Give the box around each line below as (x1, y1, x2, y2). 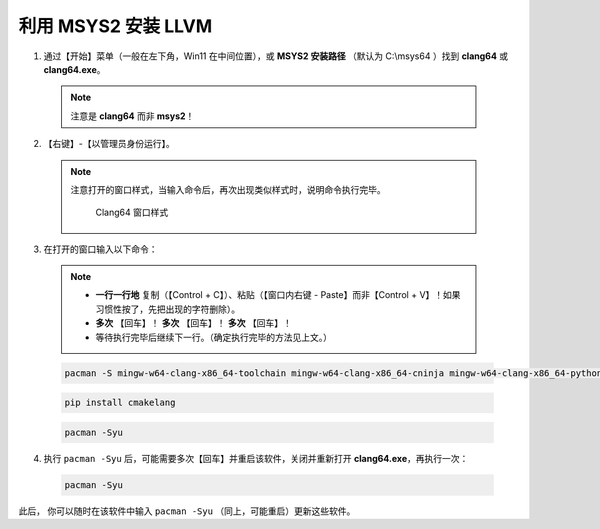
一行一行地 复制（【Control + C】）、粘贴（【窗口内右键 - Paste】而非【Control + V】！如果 (95, 289, 461, 301)
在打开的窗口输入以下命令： (43, 243, 158, 255)
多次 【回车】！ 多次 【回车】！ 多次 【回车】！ (95, 317, 292, 329)
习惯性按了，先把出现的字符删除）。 (95, 303, 240, 315)
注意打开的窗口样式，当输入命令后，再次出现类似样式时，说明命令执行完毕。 (70, 183, 386, 195)
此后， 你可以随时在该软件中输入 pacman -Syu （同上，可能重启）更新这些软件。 (18, 505, 356, 517)
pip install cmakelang (64, 397, 176, 409)
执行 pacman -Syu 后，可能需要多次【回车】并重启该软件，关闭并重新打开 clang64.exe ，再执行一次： (43, 452, 469, 464)
